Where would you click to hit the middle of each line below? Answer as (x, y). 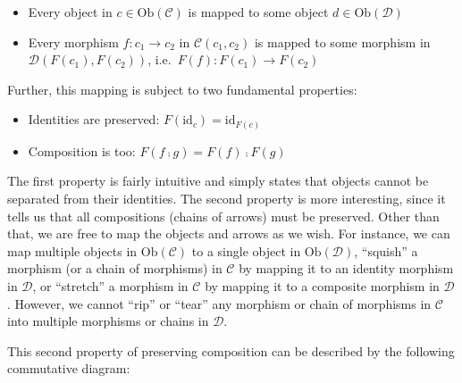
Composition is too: (82, 150)
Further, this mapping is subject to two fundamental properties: (182, 89)
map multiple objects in (72, 250)
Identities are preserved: (94, 119)
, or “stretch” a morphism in (110, 286)
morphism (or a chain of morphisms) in (115, 268)
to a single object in (246, 250)
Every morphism (73, 42)
